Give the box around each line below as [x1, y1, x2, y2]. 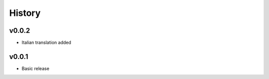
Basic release [21, 65, 50, 72]
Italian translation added [21, 40, 72, 46]
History [9, 7, 41, 18]
